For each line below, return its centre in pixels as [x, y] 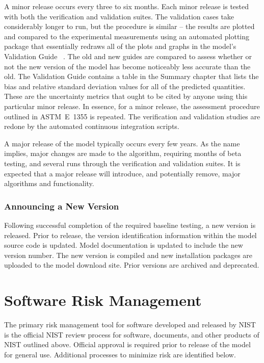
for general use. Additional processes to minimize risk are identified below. [120, 354]
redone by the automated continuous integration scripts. [92, 126]
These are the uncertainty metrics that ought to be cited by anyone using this [126, 96]
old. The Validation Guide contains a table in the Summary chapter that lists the [131, 76]
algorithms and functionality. [49, 183]
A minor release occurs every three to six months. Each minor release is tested [127, 6]
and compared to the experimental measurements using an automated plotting [127, 36]
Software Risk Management [103, 300]
